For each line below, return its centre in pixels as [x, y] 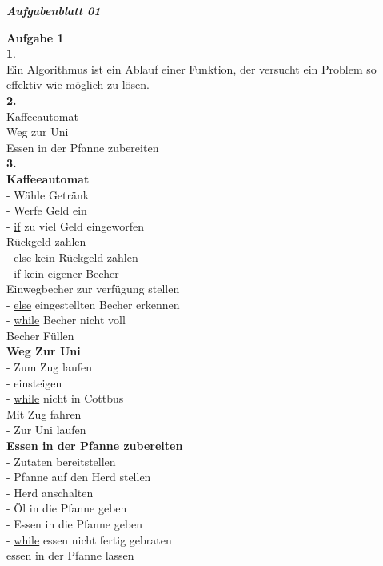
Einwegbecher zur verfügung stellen [93, 289]
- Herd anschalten [50, 492]
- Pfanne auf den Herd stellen [79, 477]
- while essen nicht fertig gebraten [89, 539]
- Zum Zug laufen [49, 367]
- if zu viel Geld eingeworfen [76, 225]
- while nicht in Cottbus [65, 398]
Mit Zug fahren [44, 413]
